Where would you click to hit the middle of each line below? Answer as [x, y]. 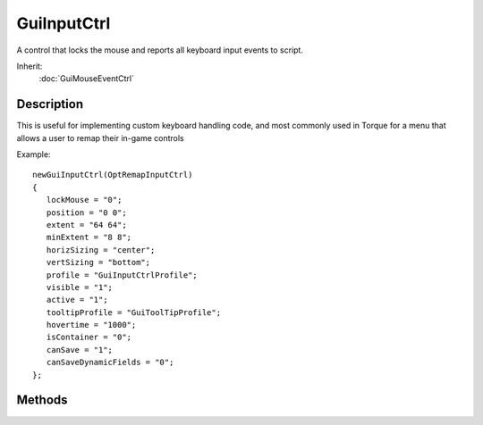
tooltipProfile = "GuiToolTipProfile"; [134, 312]
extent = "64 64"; [86, 225]
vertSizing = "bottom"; [98, 262]
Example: [34, 154]
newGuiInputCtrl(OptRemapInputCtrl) [113, 175]
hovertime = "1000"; [91, 325]
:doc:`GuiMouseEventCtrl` [86, 79]
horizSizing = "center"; [101, 250]
